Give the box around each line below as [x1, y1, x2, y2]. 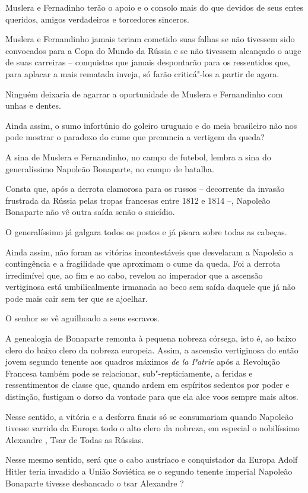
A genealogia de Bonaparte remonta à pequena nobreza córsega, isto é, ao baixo [5, 332, 296, 345]
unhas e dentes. [5, 99, 61, 112]
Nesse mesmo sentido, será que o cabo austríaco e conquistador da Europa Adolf [5, 453, 298, 466]
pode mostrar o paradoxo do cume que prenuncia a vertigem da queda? [5, 131, 265, 143]
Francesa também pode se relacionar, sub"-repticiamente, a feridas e [5, 366, 253, 379]
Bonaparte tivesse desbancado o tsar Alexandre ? [5, 476, 184, 489]
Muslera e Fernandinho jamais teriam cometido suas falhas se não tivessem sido [5, 33, 295, 45]
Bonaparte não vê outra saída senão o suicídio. [5, 206, 175, 218]
